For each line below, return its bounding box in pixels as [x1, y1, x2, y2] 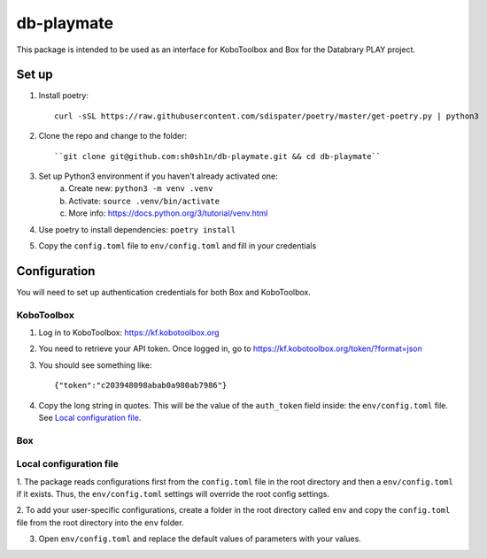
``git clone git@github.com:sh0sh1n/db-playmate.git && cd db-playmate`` [54, 151, 382, 161]
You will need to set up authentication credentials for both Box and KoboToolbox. [16, 287, 312, 297]
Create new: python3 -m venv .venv [68, 183, 213, 194]
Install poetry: [38, 90, 89, 101]
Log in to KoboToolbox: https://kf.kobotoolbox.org [38, 327, 220, 338]
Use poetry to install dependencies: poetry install [38, 224, 236, 234]
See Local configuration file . [38, 412, 142, 423]
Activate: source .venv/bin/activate [68, 195, 220, 206]
